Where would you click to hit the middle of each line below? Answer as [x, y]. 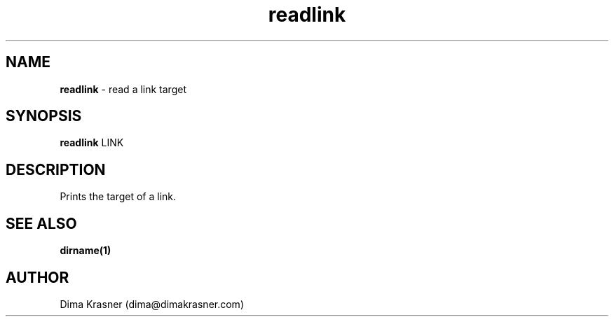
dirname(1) [86, 251]
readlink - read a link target [123, 89]
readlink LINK [92, 143]
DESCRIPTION [56, 169]
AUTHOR [37, 277]
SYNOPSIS [44, 116]
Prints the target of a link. [118, 197]
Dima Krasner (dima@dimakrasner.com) [152, 304]
